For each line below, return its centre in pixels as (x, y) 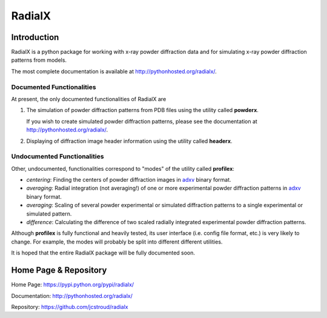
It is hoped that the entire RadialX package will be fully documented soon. (103, 253)
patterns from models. (39, 60)
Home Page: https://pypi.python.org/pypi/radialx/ (73, 285)
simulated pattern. (49, 214)
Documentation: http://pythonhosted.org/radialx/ (72, 296)
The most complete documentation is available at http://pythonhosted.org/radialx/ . (114, 71)
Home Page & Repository (59, 270)
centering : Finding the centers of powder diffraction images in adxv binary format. (129, 180)
